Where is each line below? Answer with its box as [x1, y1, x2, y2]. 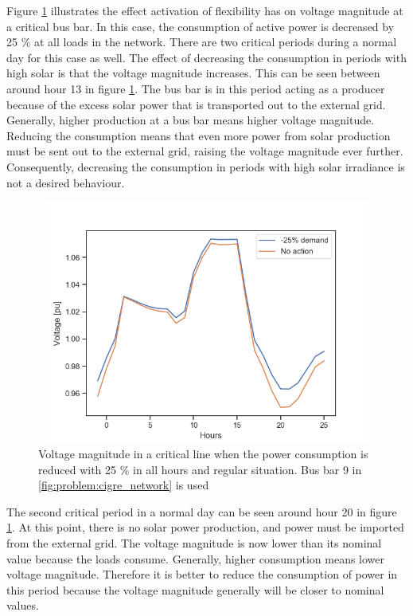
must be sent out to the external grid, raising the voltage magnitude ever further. [6, 143, 403, 159]
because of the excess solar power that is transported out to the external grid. [6, 96, 386, 112]
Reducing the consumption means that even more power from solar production [6, 127, 391, 143]
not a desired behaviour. [6, 174, 125, 190]
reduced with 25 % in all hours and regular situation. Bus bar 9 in [38, 461, 362, 477]
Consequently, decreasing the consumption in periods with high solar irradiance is [6, 158, 405, 175]
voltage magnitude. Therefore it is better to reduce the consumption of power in [6, 566, 398, 583]
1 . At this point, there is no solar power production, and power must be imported [6, 519, 404, 536]
